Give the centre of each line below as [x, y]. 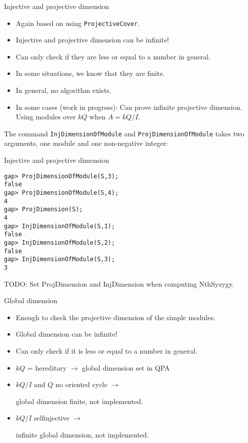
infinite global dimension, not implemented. [82, 434]
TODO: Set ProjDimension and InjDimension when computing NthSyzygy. [119, 283]
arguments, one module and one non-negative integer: [86, 143]
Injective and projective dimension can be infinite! [92, 40]
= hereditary [47, 367]
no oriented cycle [81, 384]
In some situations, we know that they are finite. [90, 73]
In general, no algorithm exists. [63, 90]
